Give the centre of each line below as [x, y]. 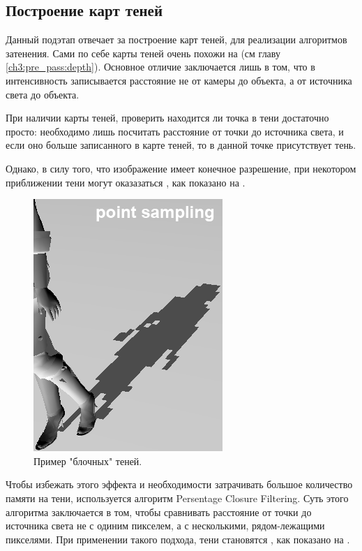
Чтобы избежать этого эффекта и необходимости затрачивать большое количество [179, 484]
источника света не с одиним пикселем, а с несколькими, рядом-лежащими [165, 526]
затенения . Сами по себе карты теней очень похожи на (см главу [143, 53]
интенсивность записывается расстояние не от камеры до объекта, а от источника [179, 80]
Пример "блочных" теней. [88, 461]
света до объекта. [43, 94]
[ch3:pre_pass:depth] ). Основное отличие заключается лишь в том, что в [160, 67]
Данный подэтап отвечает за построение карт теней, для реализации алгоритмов [176, 39]
